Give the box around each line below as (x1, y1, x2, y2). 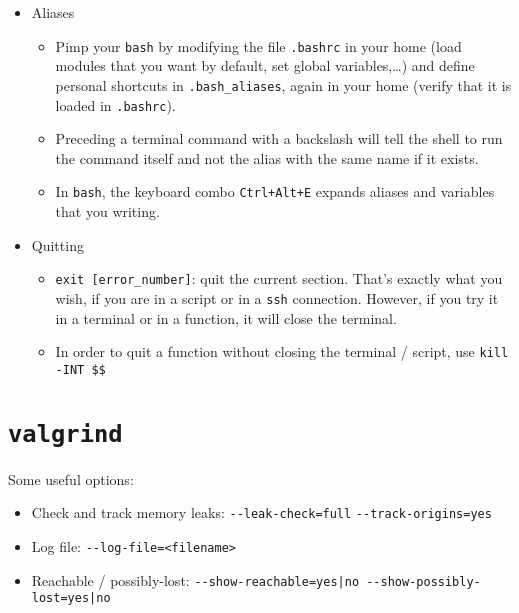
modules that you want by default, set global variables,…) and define (55, 55, 475, 76)
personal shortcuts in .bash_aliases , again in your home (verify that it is (55, 74, 512, 95)
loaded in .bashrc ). (55, 94, 176, 115)
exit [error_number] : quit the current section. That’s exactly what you (55, 268, 503, 289)
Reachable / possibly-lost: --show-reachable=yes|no (31, 569, 360, 590)
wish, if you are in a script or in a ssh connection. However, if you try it (55, 287, 499, 308)
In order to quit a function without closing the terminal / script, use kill (55, 341, 509, 362)
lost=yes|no (31, 591, 111, 606)
